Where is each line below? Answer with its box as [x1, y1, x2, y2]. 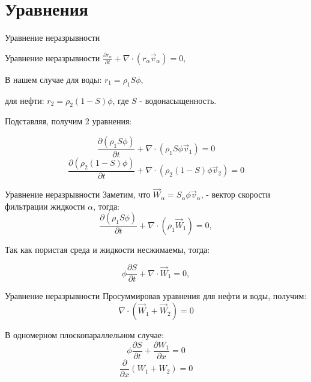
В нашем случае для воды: [5, 73, 102, 85]
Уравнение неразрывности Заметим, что [5, 188, 151, 201]
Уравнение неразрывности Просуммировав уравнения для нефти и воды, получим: [5, 290, 307, 302]
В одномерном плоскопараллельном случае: [5, 329, 164, 341]
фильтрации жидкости [5, 199, 85, 212]
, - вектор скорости [201, 188, 270, 201]
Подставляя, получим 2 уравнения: [5, 115, 132, 127]
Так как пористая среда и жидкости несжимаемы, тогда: [5, 243, 210, 255]
